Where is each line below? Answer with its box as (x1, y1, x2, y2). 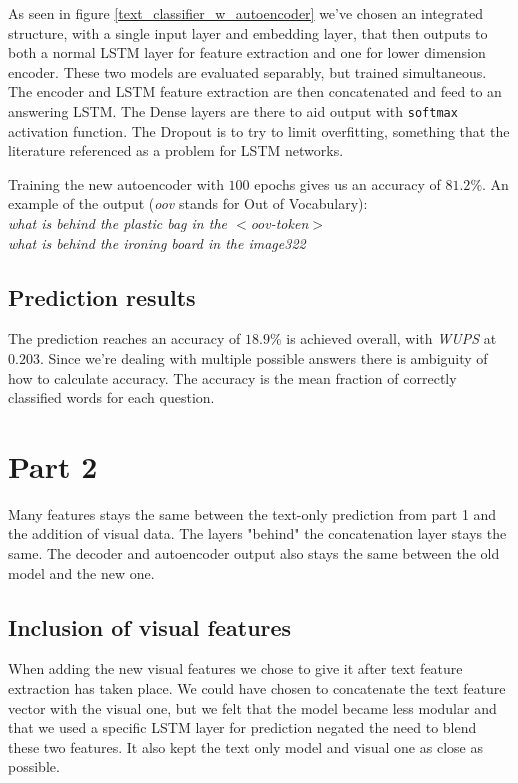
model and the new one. (8, 562, 155, 583)
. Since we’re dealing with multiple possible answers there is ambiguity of (39, 347, 488, 368)
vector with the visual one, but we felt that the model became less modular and (8, 697, 497, 718)
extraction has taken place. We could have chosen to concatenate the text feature (8, 678, 506, 699)
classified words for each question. (8, 387, 215, 408)
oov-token (250, 213, 309, 233)
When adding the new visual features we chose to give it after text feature (8, 658, 463, 679)
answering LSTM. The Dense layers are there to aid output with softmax (8, 100, 458, 121)
